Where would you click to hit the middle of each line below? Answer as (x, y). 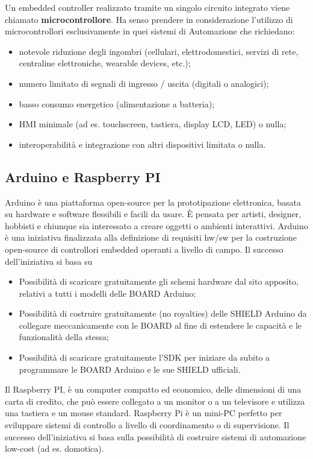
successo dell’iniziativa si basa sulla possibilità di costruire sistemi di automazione (156, 436)
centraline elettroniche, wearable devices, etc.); (105, 63)
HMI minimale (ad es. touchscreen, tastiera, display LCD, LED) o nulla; (153, 124)
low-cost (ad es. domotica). (54, 448)
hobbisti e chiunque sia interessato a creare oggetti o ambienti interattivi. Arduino (156, 225)
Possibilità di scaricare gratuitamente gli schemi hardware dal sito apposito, (159, 281)
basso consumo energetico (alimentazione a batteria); (117, 103)
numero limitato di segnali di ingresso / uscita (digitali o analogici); (144, 83)
